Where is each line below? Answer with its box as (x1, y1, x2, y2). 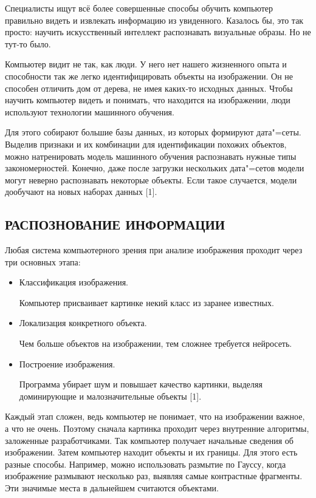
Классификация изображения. (19, 276, 129, 288)
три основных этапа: (5, 255, 81, 268)
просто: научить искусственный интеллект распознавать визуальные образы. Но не (5, 26, 311, 38)
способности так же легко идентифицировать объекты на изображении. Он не (5, 69, 294, 82)
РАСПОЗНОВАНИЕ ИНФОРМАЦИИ (5, 215, 225, 234)
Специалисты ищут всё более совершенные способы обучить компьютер (5, 2, 273, 14)
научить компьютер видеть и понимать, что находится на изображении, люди (5, 94, 290, 106)
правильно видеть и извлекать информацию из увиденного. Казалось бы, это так (5, 13, 304, 26)
